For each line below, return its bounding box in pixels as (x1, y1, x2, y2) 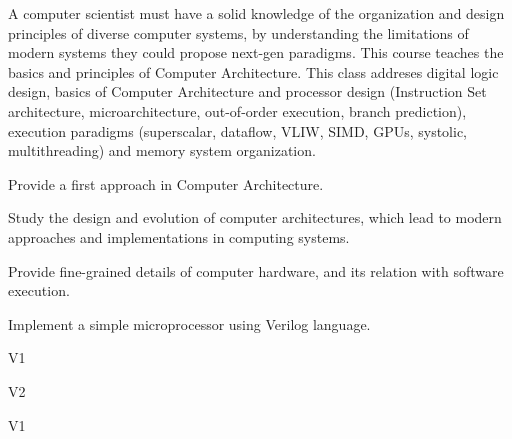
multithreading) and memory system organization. (8, 140, 316, 161)
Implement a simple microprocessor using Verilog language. (8, 313, 371, 334)
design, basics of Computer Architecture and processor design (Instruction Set (8, 81, 487, 102)
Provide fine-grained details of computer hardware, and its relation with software (8, 260, 504, 281)
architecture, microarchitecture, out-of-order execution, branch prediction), (8, 100, 467, 121)
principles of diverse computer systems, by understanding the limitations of (8, 22, 469, 43)
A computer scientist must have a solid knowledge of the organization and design (8, 3, 505, 23)
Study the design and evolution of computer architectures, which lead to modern (8, 207, 502, 228)
